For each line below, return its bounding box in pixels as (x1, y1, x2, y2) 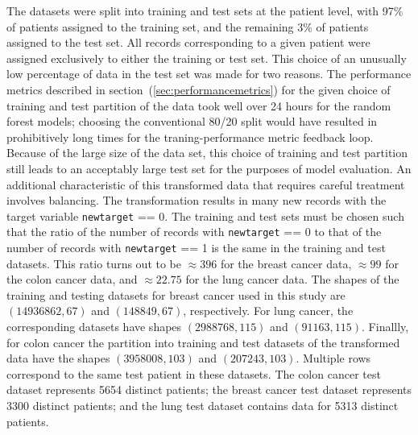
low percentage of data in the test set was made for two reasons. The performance (6, 65, 412, 82)
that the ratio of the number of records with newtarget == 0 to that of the (6, 223, 382, 240)
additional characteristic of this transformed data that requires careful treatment (6, 176, 405, 193)
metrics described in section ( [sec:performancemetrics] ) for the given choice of (6, 81, 391, 97)
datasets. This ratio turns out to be (6, 255, 181, 271)
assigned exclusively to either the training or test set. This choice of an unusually (6, 49, 407, 66)
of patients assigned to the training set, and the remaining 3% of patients (6, 18, 369, 35)
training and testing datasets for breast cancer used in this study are (6, 286, 346, 303)
